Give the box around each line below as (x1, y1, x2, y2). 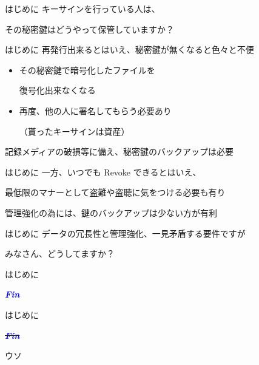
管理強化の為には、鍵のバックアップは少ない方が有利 (5, 206, 217, 219)
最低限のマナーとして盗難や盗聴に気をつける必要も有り (5, 186, 226, 199)
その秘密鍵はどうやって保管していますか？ (5, 22, 174, 35)
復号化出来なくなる (19, 84, 96, 97)
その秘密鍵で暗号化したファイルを (19, 63, 155, 76)
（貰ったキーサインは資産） (19, 125, 130, 137)
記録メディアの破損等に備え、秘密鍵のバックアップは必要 (5, 145, 234, 158)
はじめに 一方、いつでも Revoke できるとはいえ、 (5, 165, 201, 178)
